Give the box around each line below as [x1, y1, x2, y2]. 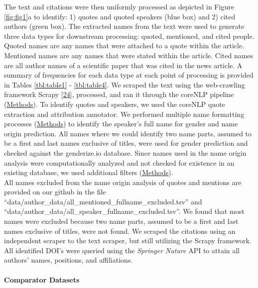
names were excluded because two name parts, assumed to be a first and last [4, 216, 239, 226]
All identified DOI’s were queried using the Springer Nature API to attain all [4, 245, 240, 255]
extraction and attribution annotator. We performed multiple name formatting [4, 108, 245, 119]
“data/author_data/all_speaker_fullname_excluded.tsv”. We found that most [4, 206, 245, 216]
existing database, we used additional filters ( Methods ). [4, 167, 173, 178]
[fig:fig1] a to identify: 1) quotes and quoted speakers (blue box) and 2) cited [4, 11, 236, 21]
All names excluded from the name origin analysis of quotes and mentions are [4, 177, 242, 187]
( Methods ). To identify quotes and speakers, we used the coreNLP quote [4, 98, 225, 109]
